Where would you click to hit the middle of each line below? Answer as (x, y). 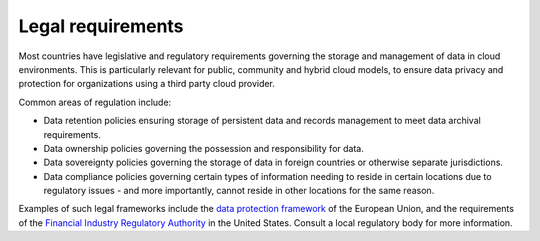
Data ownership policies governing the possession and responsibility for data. (203, 148)
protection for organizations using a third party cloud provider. (146, 84)
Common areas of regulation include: (95, 102)
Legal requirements (101, 26)
